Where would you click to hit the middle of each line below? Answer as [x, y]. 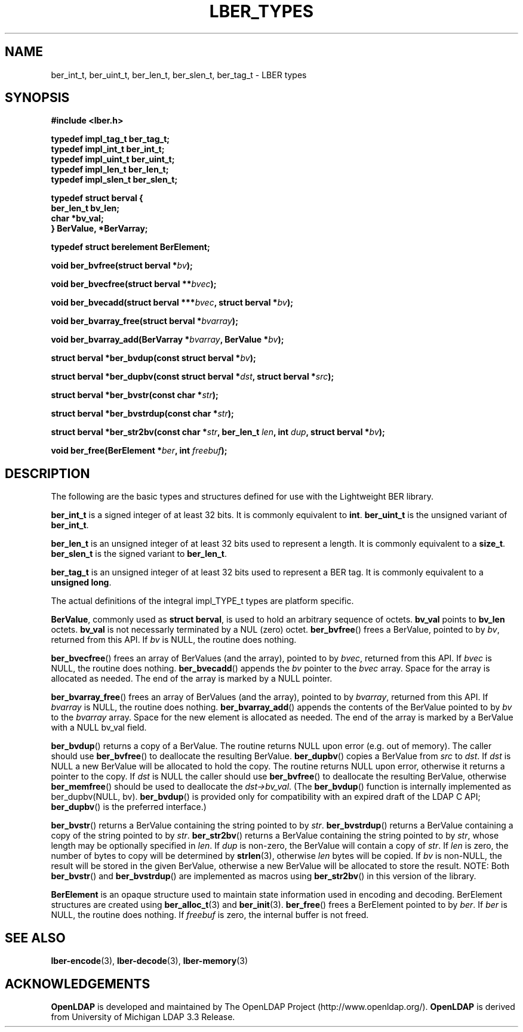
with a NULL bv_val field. [99, 728]
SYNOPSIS [37, 98]
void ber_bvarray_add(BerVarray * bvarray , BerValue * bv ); [167, 340]
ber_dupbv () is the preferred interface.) [129, 807]
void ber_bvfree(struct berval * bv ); [122, 266]
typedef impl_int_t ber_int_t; [108, 149]
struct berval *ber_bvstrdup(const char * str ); [142, 414]
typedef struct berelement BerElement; [130, 247]
